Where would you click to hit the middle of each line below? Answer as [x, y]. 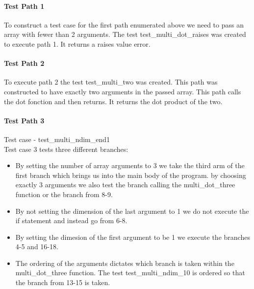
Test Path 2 [24, 63]
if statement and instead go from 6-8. [71, 220]
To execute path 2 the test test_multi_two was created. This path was [111, 82]
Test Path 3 [24, 120]
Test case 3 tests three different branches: [66, 149]
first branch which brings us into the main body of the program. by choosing [131, 175]
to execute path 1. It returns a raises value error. [77, 43]
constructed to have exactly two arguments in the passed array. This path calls [123, 91]
